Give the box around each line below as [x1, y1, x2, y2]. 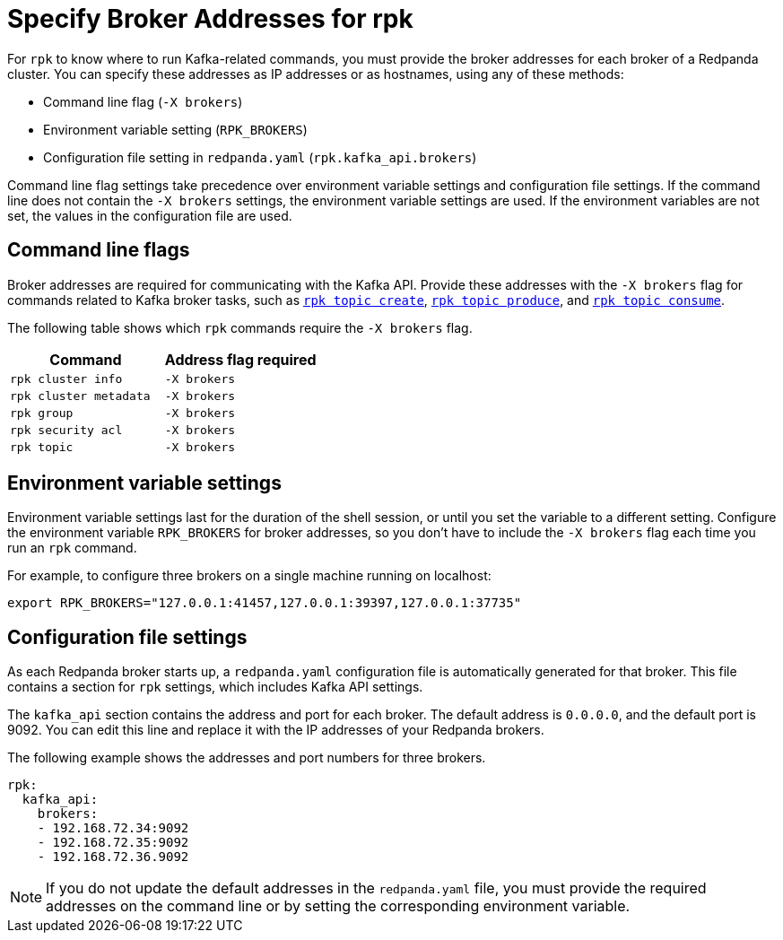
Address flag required [164, 350, 317, 369]
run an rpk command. [7, 540, 137, 556]
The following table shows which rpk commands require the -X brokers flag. [7, 319, 473, 335]
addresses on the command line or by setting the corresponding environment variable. [46, 897, 631, 916]
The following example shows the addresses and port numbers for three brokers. [7, 750, 486, 766]
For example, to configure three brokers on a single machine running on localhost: [7, 568, 492, 584]
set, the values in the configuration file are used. [7, 207, 292, 223]
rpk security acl [10, 422, 123, 437]
